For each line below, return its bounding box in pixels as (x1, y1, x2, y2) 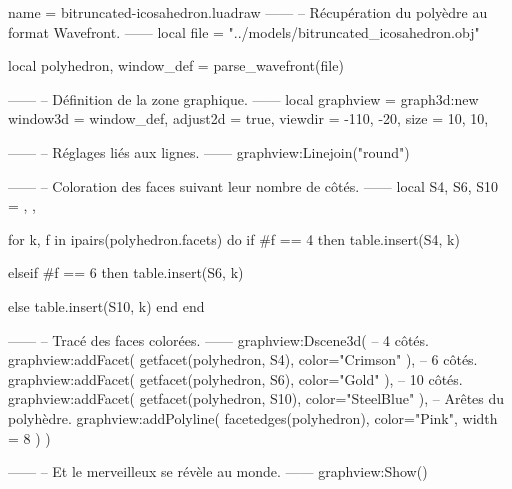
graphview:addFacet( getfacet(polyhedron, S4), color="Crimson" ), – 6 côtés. (8, 349, 478, 370)
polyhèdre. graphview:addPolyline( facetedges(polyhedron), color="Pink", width (8, 407, 498, 428)
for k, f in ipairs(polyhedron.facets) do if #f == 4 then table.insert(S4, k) (8, 228, 460, 249)
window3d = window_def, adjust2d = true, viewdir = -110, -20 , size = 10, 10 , (8, 108, 489, 129)
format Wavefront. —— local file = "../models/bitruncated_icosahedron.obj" (8, 21, 480, 42)
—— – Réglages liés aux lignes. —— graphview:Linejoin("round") (8, 141, 410, 162)
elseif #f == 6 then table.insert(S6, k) (8, 262, 244, 283)
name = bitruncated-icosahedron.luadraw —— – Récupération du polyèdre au (8, 2, 488, 22)
